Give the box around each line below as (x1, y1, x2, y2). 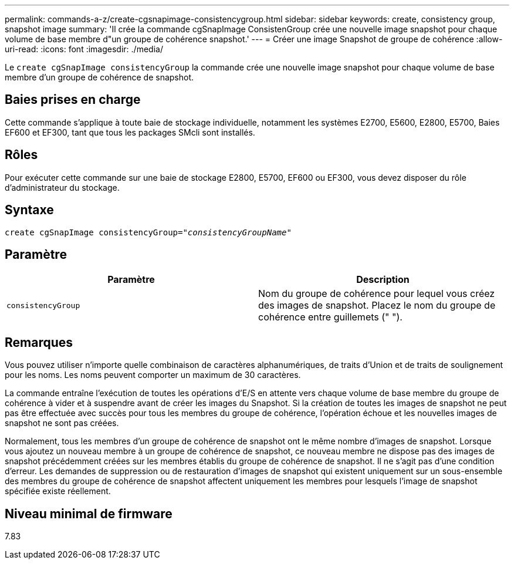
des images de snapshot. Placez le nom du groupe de (258, 299, 496, 312)
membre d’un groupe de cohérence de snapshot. (5, 72, 194, 82)
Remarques (5, 335, 73, 350)
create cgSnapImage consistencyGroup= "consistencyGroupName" (5, 227, 292, 237)
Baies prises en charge (5, 92, 141, 107)
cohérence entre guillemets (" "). (258, 311, 403, 323)
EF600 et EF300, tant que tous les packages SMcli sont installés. (5, 127, 255, 137)
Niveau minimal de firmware (5, 506, 173, 521)
